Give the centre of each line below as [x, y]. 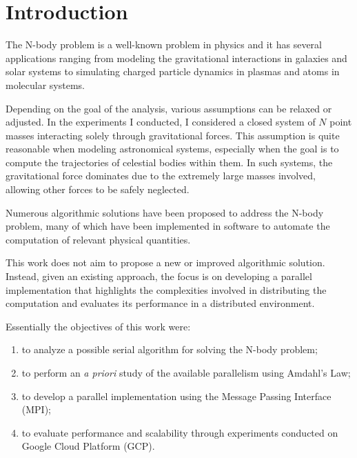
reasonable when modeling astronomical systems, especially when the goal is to [172, 149]
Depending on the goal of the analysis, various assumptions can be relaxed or [169, 108]
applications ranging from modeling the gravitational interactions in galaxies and [176, 58]
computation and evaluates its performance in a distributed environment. [160, 303]
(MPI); [37, 409]
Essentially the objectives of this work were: [98, 326]
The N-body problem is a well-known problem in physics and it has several [164, 44]
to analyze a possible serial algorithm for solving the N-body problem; [170, 349]
